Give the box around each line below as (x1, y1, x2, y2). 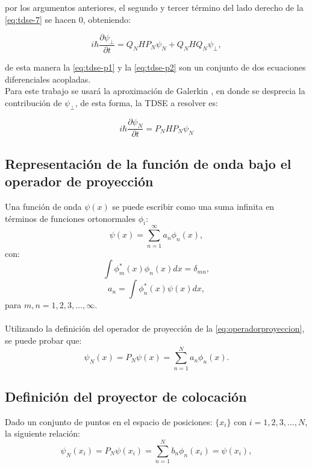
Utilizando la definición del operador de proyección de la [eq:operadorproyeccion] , (5, 322, 305, 335)
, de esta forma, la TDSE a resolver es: (75, 96, 218, 109)
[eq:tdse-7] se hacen (5, 13, 76, 25)
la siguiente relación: (5, 427, 80, 440)
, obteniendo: (83, 13, 131, 25)
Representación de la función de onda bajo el (5, 154, 292, 172)
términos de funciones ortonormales (5, 212, 136, 224)
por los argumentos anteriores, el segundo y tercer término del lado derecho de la (5, 1, 304, 13)
